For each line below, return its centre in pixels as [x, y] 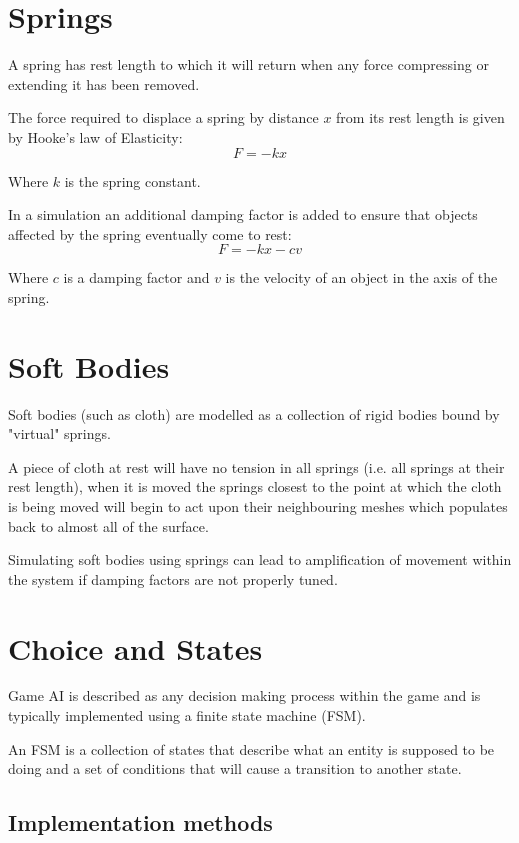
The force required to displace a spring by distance [163, 117]
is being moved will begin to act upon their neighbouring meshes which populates [258, 505]
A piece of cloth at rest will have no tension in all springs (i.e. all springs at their [256, 466]
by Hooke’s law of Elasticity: [95, 136]
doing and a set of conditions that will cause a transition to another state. [235, 768]
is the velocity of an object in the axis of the [361, 277]
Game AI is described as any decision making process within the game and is [244, 695]
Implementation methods [140, 822]
